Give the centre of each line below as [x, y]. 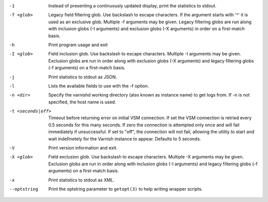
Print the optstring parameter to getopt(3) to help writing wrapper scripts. [126, 189]
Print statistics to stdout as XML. [81, 180]
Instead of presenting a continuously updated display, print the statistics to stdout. [133, 6]
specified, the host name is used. [82, 102]
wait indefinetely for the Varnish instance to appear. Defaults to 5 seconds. [125, 139]
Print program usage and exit [78, 45]
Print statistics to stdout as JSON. [83, 77]
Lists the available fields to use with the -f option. [99, 86]
